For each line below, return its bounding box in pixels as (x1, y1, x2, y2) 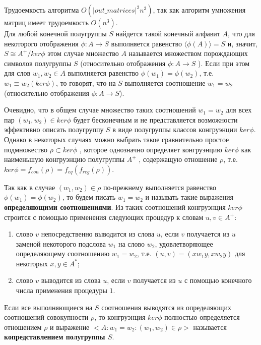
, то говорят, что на (56, 77, 116, 88)
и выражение (50, 321, 90, 332)
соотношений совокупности (4, 312, 89, 322)
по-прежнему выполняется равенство (103, 182, 217, 192)
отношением (4, 321, 42, 332)
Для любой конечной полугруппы (4, 28, 107, 38)
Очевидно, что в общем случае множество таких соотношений (4, 104, 196, 115)
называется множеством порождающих (128, 48, 248, 59)
